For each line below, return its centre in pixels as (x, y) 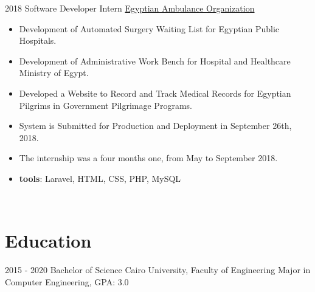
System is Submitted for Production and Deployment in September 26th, (155, 126)
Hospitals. (38, 40)
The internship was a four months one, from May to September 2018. (148, 158)
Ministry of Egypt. (54, 73)
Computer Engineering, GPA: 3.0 (67, 281)
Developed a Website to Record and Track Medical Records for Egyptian (155, 93)
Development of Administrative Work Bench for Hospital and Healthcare (155, 61)
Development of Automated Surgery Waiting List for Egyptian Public (149, 28)
